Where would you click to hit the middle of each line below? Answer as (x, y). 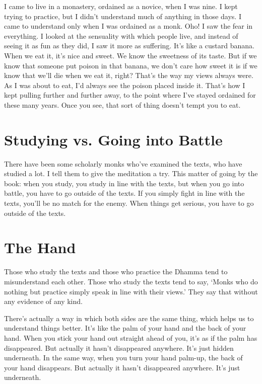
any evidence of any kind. (43, 301)
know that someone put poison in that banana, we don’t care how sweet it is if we (131, 65)
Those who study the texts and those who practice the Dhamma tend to (116, 272)
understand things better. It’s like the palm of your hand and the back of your (125, 328)
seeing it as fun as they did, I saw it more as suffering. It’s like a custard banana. (129, 46)
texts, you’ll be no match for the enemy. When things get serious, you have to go (129, 203)
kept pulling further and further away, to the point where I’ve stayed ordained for (130, 95)
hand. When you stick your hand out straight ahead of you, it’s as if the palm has (131, 337)
